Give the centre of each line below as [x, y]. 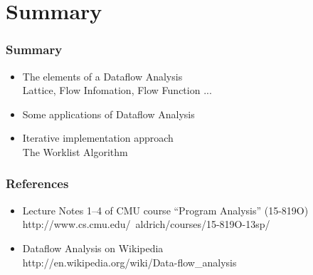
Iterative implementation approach [98, 138]
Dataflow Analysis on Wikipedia [93, 248]
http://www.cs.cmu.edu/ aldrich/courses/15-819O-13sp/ [146, 224]
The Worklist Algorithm [75, 151]
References [37, 183]
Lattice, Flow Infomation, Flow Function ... [117, 90]
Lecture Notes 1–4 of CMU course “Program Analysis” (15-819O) [165, 210]
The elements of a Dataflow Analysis [102, 76]
